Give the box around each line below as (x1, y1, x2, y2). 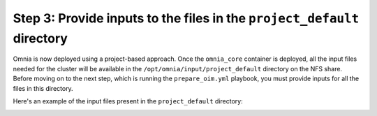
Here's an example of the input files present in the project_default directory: (13, 96, 244, 105)
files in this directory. (13, 84, 73, 92)
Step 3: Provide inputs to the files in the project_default (13, 10, 360, 26)
